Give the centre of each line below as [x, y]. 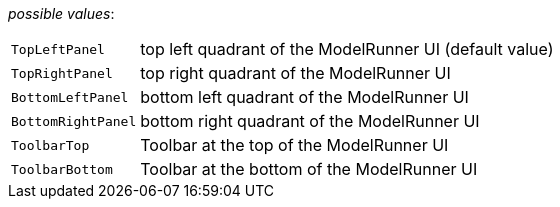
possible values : [61, 13]
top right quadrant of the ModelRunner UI [295, 73]
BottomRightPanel [74, 121]
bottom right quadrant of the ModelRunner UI [310, 121]
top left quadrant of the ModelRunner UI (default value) [347, 49]
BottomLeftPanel [70, 97]
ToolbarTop [50, 145]
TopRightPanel [62, 73]
